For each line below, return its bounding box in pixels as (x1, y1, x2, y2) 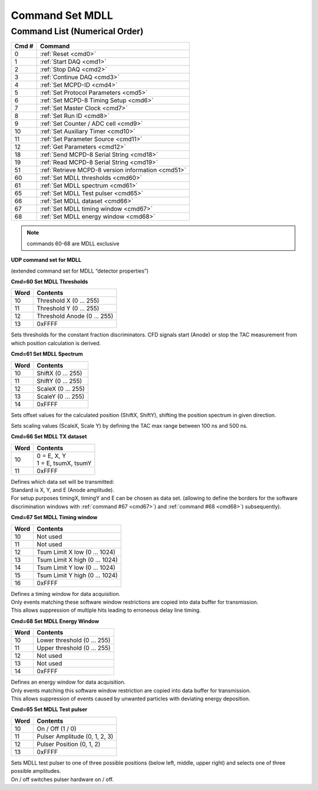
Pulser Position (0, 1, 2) (37, 740, 101, 748)
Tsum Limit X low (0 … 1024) (37, 548, 116, 556)
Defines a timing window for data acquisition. (11, 590, 121, 597)
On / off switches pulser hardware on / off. (11, 776, 114, 783)
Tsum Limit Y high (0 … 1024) (37, 571, 118, 579)
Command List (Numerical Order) (11, 26, 144, 37)
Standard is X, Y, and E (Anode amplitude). (11, 487, 115, 494)
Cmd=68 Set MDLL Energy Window (11, 617, 100, 625)
